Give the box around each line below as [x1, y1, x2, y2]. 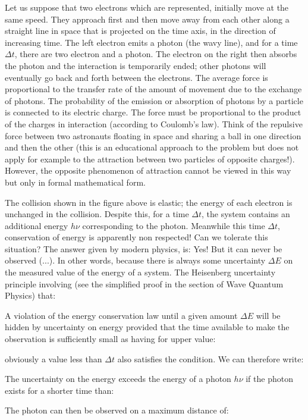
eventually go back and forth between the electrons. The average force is [5, 71, 268, 83]
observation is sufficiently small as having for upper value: [5, 333, 216, 345]
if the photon [246, 372, 293, 385]
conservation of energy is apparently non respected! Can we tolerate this [5, 231, 268, 243]
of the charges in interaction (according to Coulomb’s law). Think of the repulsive [5, 117, 303, 130]
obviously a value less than [5, 352, 102, 365]
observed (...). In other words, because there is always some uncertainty [5, 254, 266, 267]
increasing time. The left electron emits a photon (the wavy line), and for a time [5, 36, 298, 48]
